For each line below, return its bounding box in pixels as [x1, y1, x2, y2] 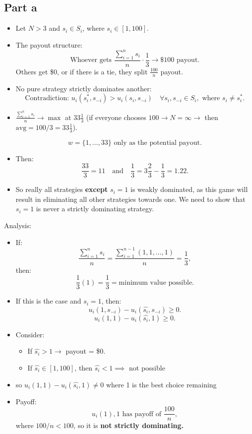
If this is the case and [15, 296, 81, 306]
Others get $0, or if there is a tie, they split [15, 66, 148, 76]
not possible [128, 363, 165, 373]
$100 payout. [160, 57, 200, 64]
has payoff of [122, 410, 162, 418]
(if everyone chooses [86, 112, 146, 122]
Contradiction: [25, 95, 69, 102]
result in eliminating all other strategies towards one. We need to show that [15, 193, 246, 204]
